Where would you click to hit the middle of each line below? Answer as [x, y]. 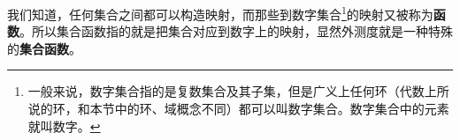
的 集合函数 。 [44, 48]
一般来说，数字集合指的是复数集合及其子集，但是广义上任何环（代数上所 [238, 91]
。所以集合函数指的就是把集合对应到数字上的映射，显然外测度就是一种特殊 [236, 31]
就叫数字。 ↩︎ [64, 125]
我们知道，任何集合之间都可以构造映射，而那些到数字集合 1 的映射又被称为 [220, 13]
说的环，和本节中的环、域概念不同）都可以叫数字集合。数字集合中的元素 [238, 109]
